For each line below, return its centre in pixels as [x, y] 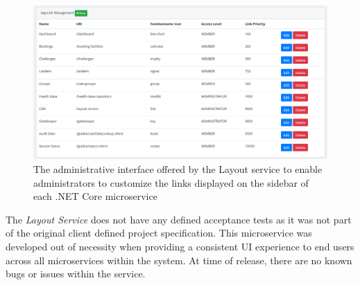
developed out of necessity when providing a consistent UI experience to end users [180, 246]
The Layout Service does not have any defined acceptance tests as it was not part [179, 219]
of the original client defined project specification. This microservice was [159, 233]
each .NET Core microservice [95, 196]
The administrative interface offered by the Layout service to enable [178, 168]
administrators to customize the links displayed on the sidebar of [171, 182]
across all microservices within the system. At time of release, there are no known [179, 260]
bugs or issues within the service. [76, 274]
